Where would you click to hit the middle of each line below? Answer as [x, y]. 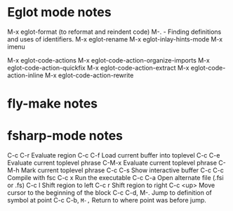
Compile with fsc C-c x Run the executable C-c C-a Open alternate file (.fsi [115, 178]
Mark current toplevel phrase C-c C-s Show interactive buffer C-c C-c [122, 170]
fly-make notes [53, 104]
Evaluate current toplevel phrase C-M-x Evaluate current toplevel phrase [112, 163]
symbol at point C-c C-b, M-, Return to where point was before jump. [107, 200]
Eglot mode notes [59, 12]
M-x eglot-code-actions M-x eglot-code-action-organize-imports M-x [109, 60]
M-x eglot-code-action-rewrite [89, 75]
